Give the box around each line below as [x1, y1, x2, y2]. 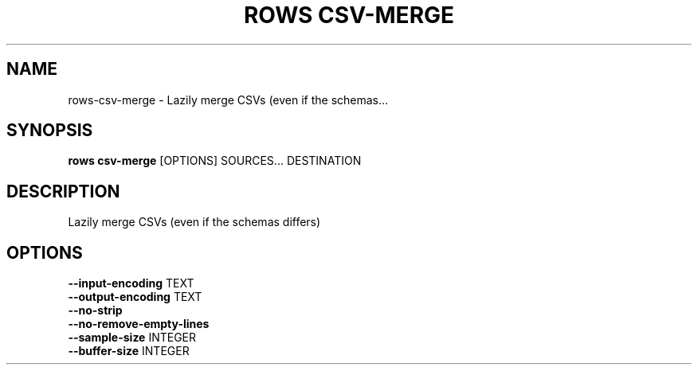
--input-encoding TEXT [68, 276, 194, 291]
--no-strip [68, 303, 123, 318]
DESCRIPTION [6, 181, 120, 201]
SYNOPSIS [6, 120, 93, 141]
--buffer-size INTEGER [68, 344, 190, 358]
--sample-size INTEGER [68, 330, 197, 345]
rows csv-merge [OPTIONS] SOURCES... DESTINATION [68, 154, 362, 168]
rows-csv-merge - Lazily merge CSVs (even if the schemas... [68, 92, 389, 107]
